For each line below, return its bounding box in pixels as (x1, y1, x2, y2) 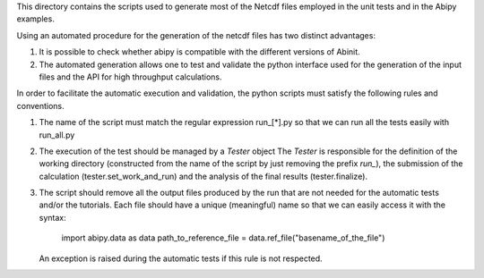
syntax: (39, 212, 66, 223)
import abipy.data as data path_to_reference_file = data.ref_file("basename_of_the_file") (61, 232, 385, 243)
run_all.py (39, 130, 75, 140)
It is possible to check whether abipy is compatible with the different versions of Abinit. (39, 46, 360, 57)
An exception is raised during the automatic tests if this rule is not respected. (39, 253, 323, 264)
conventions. (16, 100, 65, 111)
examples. (16, 13, 56, 24)
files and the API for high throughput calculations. (39, 72, 222, 82)
